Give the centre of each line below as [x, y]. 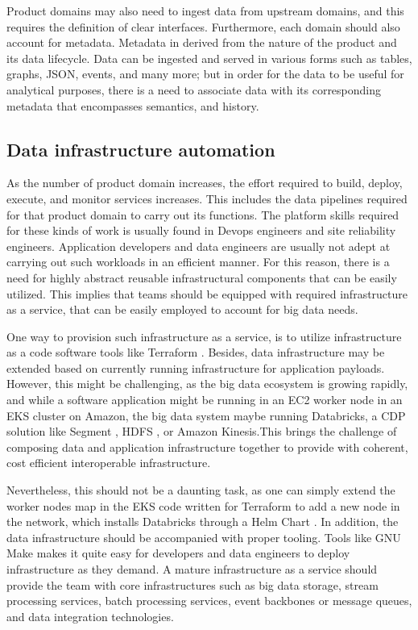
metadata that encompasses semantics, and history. [133, 105]
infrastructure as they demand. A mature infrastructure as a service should [192, 569]
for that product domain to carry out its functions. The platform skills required [203, 214]
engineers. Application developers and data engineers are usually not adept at [199, 246]
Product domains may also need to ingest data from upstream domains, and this [205, 10]
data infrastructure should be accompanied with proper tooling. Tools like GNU [204, 537]
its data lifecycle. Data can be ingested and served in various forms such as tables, [209, 58]
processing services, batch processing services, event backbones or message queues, [209, 601]
